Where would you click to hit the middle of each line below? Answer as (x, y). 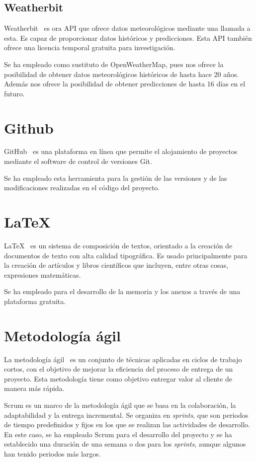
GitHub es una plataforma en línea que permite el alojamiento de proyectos (121, 151)
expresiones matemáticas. (43, 274)
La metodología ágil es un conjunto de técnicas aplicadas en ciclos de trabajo (123, 359)
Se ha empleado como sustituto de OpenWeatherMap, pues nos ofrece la (114, 64)
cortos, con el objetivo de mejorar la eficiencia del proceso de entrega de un (119, 369)
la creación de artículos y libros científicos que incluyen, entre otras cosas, (116, 265)
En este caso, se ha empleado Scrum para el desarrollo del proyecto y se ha (118, 434)
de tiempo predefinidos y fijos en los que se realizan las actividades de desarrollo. (127, 424)
